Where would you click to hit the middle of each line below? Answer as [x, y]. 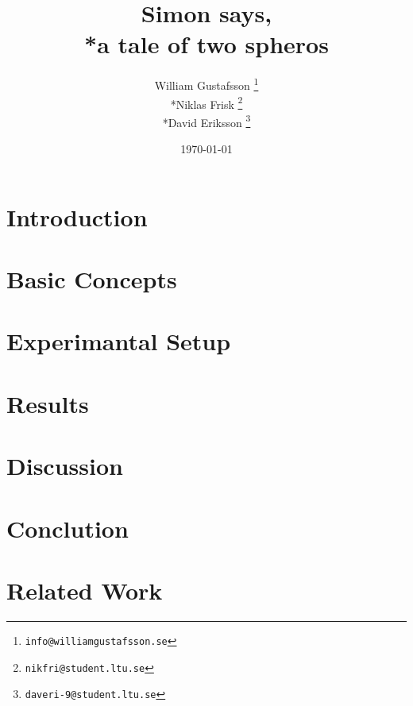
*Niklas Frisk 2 [206, 102]
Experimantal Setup [119, 341]
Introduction [77, 216]
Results [48, 403]
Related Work [85, 590]
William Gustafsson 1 [206, 84]
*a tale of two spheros [206, 44]
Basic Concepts [92, 279]
